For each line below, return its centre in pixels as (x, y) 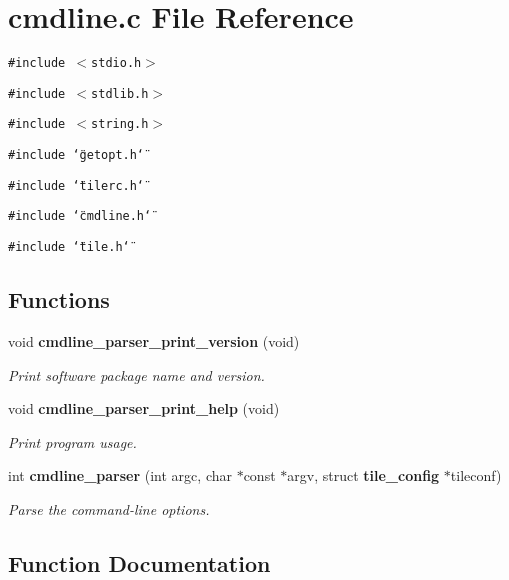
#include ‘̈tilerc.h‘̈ (76, 185)
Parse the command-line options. (109, 508)
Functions (59, 299)
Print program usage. (72, 441)
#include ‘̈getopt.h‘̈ (76, 155)
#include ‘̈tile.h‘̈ (69, 247)
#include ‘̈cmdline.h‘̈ (80, 216)
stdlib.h (120, 93)
